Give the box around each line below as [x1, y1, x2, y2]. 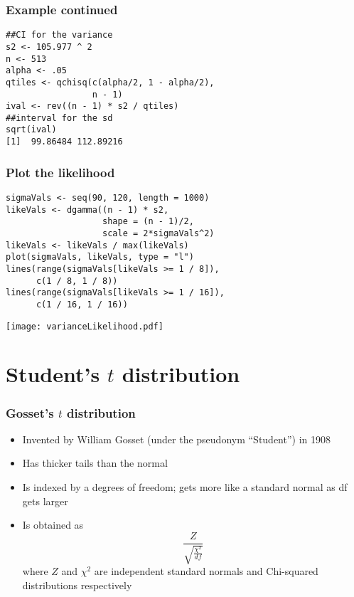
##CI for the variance [6, 30, 113, 41]
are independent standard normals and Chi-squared [94, 564, 318, 578]
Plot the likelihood [6, 163, 115, 181]
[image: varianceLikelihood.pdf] [6, 321, 163, 332]
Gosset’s [6, 403, 54, 421]
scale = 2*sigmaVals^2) [102, 228, 215, 238]
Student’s [6, 359, 100, 389]
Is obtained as [22, 517, 84, 532]
